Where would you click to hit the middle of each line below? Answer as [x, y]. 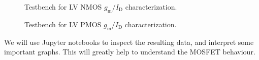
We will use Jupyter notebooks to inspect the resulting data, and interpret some [129, 42]
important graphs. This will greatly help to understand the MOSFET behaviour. [130, 52]
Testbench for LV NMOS [63, 7]
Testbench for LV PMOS [63, 24]
